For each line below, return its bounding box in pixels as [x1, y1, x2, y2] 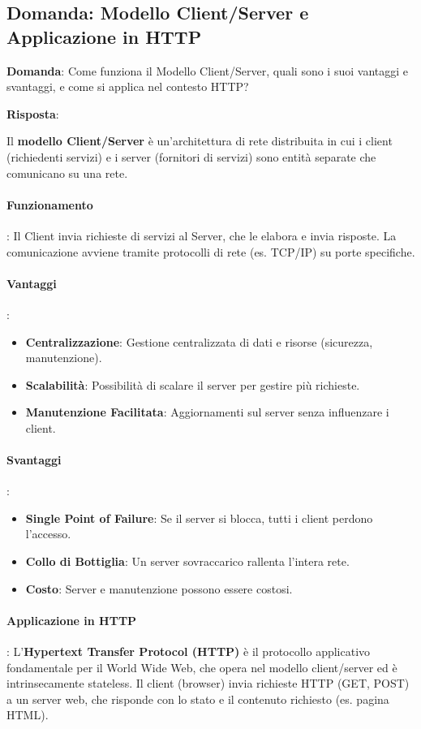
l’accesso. [25, 525, 71, 542]
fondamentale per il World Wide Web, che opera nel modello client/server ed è [6, 658, 397, 675]
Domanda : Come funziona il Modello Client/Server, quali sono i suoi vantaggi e [6, 62, 408, 79]
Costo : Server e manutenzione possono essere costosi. [25, 580, 293, 597]
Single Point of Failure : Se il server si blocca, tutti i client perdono [25, 509, 373, 526]
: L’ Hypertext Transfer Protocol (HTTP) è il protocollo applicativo [6, 643, 371, 660]
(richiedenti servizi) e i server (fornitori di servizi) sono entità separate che [6, 148, 376, 165]
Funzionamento [6, 196, 93, 213]
